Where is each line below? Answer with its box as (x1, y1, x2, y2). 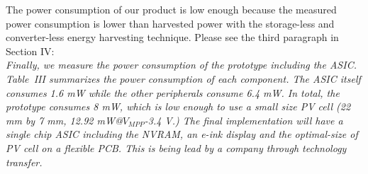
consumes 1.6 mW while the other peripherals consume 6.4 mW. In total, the (6, 85, 340, 100)
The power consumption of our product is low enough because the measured (6, 2, 337, 16)
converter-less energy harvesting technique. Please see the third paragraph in (6, 30, 339, 45)
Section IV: (6, 43, 55, 58)
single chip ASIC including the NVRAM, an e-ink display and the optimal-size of (6, 127, 358, 141)
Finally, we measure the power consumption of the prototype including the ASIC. (6, 57, 357, 72)
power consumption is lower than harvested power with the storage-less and (6, 16, 335, 30)
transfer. (6, 154, 43, 169)
